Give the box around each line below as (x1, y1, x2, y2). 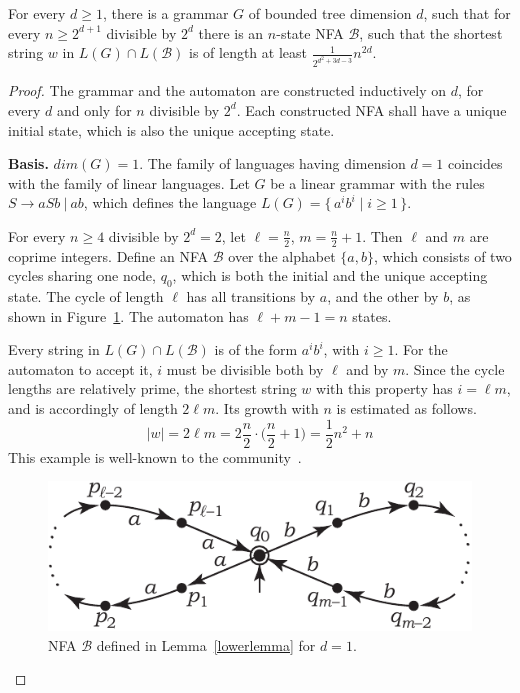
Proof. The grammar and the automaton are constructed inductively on (8, 80, 447, 101)
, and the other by (327, 286, 439, 307)
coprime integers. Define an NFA (8, 245, 209, 266)
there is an (198, 22, 264, 43)
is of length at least (189, 42, 307, 63)
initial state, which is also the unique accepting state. (8, 119, 335, 140)
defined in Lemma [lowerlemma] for (96, 634, 316, 655)
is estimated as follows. (336, 398, 477, 419)
